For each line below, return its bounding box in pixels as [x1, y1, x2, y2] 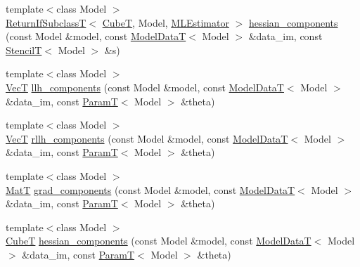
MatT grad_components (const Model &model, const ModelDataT [6, 182, 295, 197]
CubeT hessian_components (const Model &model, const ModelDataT [6, 233, 311, 248]
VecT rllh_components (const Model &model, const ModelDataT [6, 131, 288, 145]
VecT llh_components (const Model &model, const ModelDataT [6, 79, 284, 94]
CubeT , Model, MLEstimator [102, 15, 229, 30]
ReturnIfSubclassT [6, 15, 86, 30]
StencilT [6, 42, 42, 57]
